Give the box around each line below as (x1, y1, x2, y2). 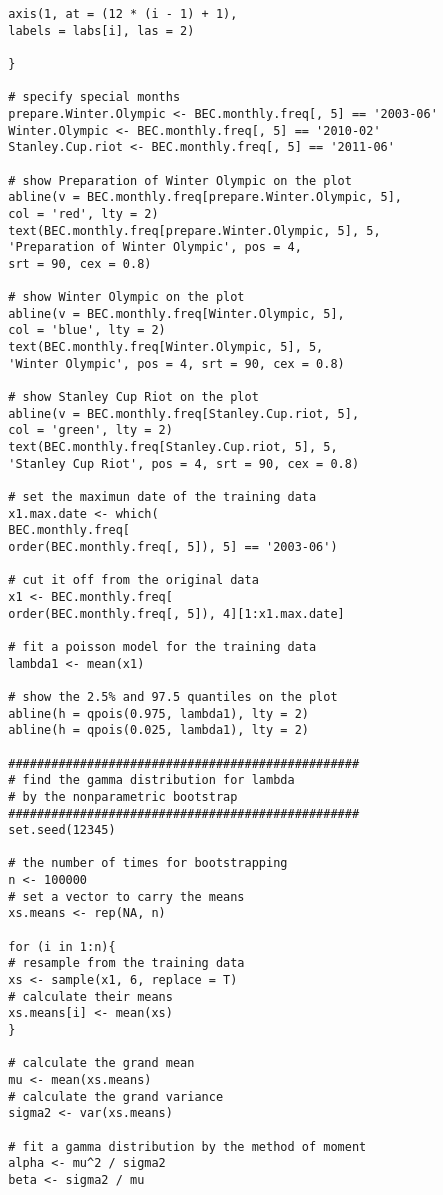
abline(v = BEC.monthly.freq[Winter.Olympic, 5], (8, 306, 345, 321)
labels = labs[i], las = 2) (8, 23, 195, 38)
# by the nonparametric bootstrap (8, 789, 238, 804)
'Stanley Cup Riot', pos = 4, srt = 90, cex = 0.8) (8, 456, 360, 471)
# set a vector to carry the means (8, 889, 245, 904)
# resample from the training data (8, 956, 245, 971)
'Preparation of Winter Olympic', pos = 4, (8, 240, 302, 255)
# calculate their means (8, 989, 173, 1004)
